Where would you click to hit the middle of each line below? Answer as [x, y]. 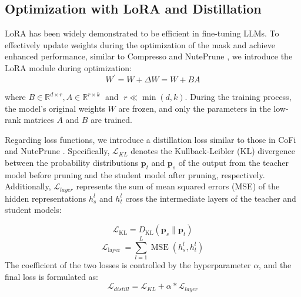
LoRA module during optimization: [68, 67]
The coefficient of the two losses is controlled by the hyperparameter [128, 265]
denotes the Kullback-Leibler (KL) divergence [213, 151]
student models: [33, 210]
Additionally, [28, 186]
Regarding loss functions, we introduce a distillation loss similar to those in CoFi [150, 139]
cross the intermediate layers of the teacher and [211, 198]
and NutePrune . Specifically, [57, 151]
